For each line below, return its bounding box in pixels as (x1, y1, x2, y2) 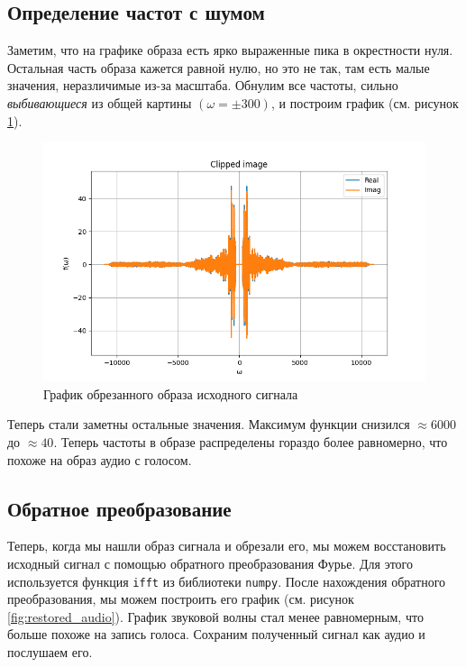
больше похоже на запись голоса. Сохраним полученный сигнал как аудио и (7, 625, 425, 644)
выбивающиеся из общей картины (7, 93, 192, 112)
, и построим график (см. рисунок (270, 93, 459, 112)
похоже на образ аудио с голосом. (7, 450, 192, 469)
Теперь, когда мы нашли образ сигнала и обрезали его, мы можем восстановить (7, 536, 446, 555)
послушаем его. (7, 642, 93, 661)
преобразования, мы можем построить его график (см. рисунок (7, 589, 354, 608)
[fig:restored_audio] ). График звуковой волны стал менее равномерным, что (7, 607, 424, 626)
